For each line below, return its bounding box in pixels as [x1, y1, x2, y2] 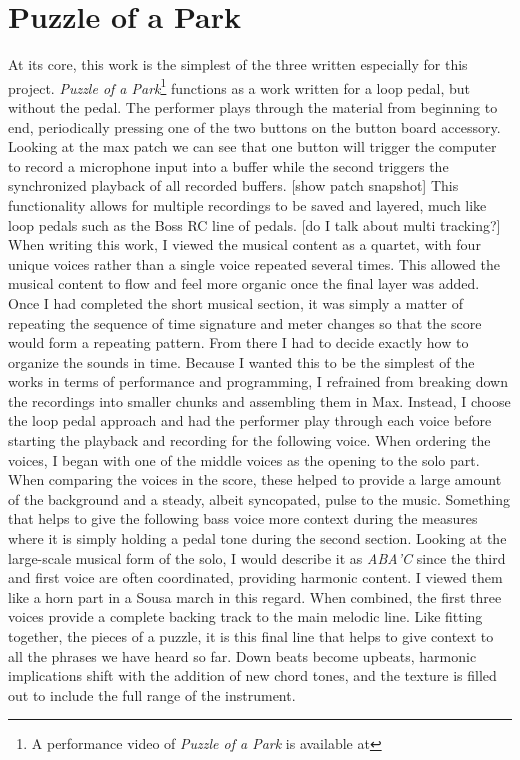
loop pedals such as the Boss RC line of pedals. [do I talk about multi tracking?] [8, 214, 501, 235]
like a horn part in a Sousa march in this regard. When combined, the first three [8, 586, 502, 607]
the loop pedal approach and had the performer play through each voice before [8, 410, 492, 431]
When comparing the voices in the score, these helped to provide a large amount [8, 469, 502, 490]
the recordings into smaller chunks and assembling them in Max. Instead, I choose [8, 390, 511, 411]
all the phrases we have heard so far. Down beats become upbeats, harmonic [8, 645, 477, 666]
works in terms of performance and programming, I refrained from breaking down [8, 371, 508, 392]
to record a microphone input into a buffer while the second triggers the [8, 155, 449, 176]
